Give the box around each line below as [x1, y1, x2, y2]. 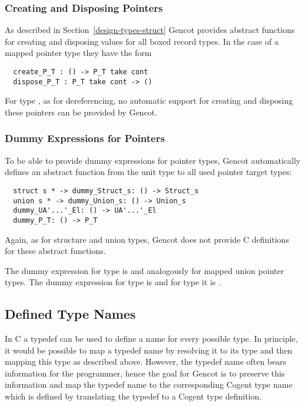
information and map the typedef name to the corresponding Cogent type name [5, 378, 293, 391]
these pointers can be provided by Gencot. [5, 105, 157, 118]
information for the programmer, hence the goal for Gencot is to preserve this [5, 367, 285, 379]
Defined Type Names [5, 305, 136, 323]
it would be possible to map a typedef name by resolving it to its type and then [5, 344, 293, 356]
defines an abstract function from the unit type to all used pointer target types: [5, 166, 292, 178]
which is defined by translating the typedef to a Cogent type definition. [5, 390, 262, 402]
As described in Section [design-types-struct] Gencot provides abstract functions [5, 24, 295, 36]
